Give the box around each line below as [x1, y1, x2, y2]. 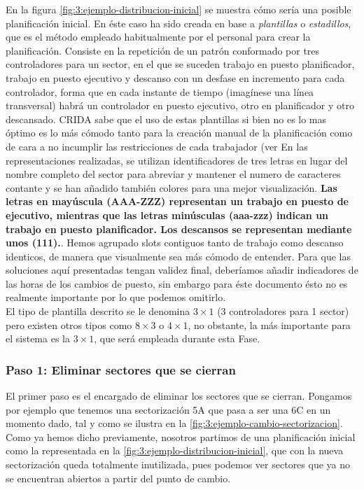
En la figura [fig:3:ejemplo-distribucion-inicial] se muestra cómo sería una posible [6, 2, 351, 16]
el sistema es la [6, 331, 70, 346]
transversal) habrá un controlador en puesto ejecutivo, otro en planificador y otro [6, 98, 354, 113]
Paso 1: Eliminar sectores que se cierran [6, 360, 236, 378]
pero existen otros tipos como [6, 317, 132, 332]
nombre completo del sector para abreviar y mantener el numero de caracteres [6, 167, 341, 181]
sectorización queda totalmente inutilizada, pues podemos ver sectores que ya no [6, 457, 351, 472]
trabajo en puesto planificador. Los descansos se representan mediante [6, 221, 352, 236]
